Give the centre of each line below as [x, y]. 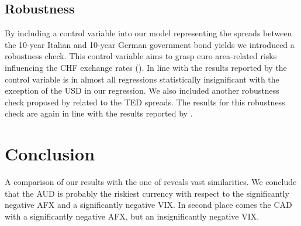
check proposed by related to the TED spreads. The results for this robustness [145, 102]
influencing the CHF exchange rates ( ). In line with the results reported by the [146, 67]
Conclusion [50, 154]
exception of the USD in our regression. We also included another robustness [142, 90]
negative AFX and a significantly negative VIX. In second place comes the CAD [148, 205]
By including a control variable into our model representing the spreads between [148, 33]
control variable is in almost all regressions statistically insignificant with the [142, 79]
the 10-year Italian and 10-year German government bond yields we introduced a [150, 44]
